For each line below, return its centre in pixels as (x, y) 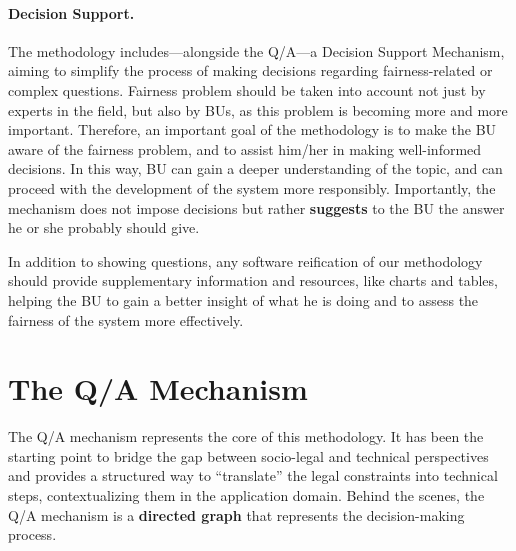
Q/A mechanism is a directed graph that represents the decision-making (236, 514)
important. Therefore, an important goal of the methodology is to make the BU (252, 129)
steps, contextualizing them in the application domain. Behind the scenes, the (246, 495)
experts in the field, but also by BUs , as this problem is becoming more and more (258, 109)
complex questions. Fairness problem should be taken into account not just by (247, 89)
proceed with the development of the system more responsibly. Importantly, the (252, 187)
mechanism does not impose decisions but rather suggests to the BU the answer (256, 207)
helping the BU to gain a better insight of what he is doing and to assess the (243, 299)
